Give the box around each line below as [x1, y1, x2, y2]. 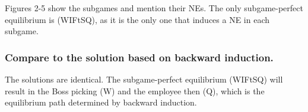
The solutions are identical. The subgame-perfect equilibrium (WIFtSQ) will [5, 73, 283, 85]
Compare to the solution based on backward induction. [5, 50, 274, 64]
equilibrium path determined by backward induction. [5, 96, 197, 108]
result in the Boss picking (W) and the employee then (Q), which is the [5, 84, 265, 97]
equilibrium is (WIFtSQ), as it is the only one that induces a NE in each [5, 13, 270, 25]
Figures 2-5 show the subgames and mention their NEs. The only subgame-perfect [5, 2, 303, 14]
